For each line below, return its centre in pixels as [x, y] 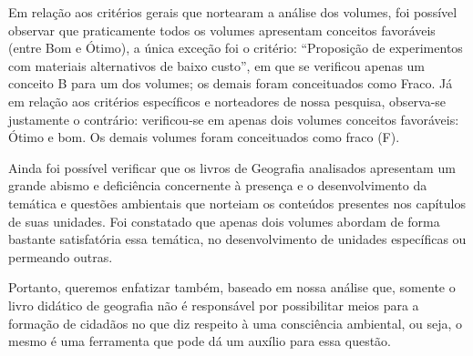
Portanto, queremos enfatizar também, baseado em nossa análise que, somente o [232, 287]
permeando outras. [61, 256]
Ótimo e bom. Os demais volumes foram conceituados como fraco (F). [204, 137]
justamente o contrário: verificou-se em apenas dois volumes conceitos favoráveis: [234, 119]
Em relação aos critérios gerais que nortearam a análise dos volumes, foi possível [233, 12]
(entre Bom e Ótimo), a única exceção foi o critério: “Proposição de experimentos [236, 48]
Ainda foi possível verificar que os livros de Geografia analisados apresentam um [232, 167]
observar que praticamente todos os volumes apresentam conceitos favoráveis [222, 30]
